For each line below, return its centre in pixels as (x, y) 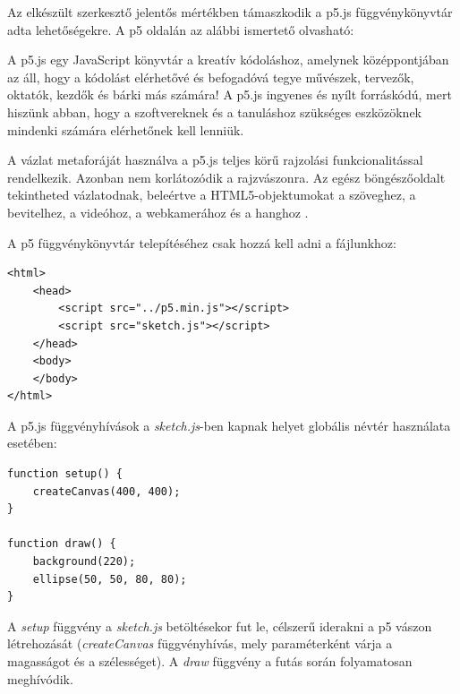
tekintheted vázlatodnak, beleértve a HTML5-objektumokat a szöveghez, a (212, 195)
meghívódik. (40, 678)
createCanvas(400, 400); (106, 491)
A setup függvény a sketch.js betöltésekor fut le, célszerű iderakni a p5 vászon (220, 625)
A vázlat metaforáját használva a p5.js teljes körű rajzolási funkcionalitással (215, 160)
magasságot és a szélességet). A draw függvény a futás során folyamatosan (210, 661)
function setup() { (65, 474)
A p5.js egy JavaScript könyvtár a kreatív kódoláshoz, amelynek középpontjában (228, 60)
